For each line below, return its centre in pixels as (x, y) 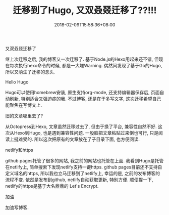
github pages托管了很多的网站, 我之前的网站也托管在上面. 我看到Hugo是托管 (84, 160)
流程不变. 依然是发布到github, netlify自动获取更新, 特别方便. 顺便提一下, (79, 180)
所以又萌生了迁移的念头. (30, 72)
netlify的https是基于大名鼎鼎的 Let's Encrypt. (52, 186)
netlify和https (19, 150)
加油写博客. (17, 207)
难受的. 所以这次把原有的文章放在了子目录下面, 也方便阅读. (79, 139)
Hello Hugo (17, 82)
